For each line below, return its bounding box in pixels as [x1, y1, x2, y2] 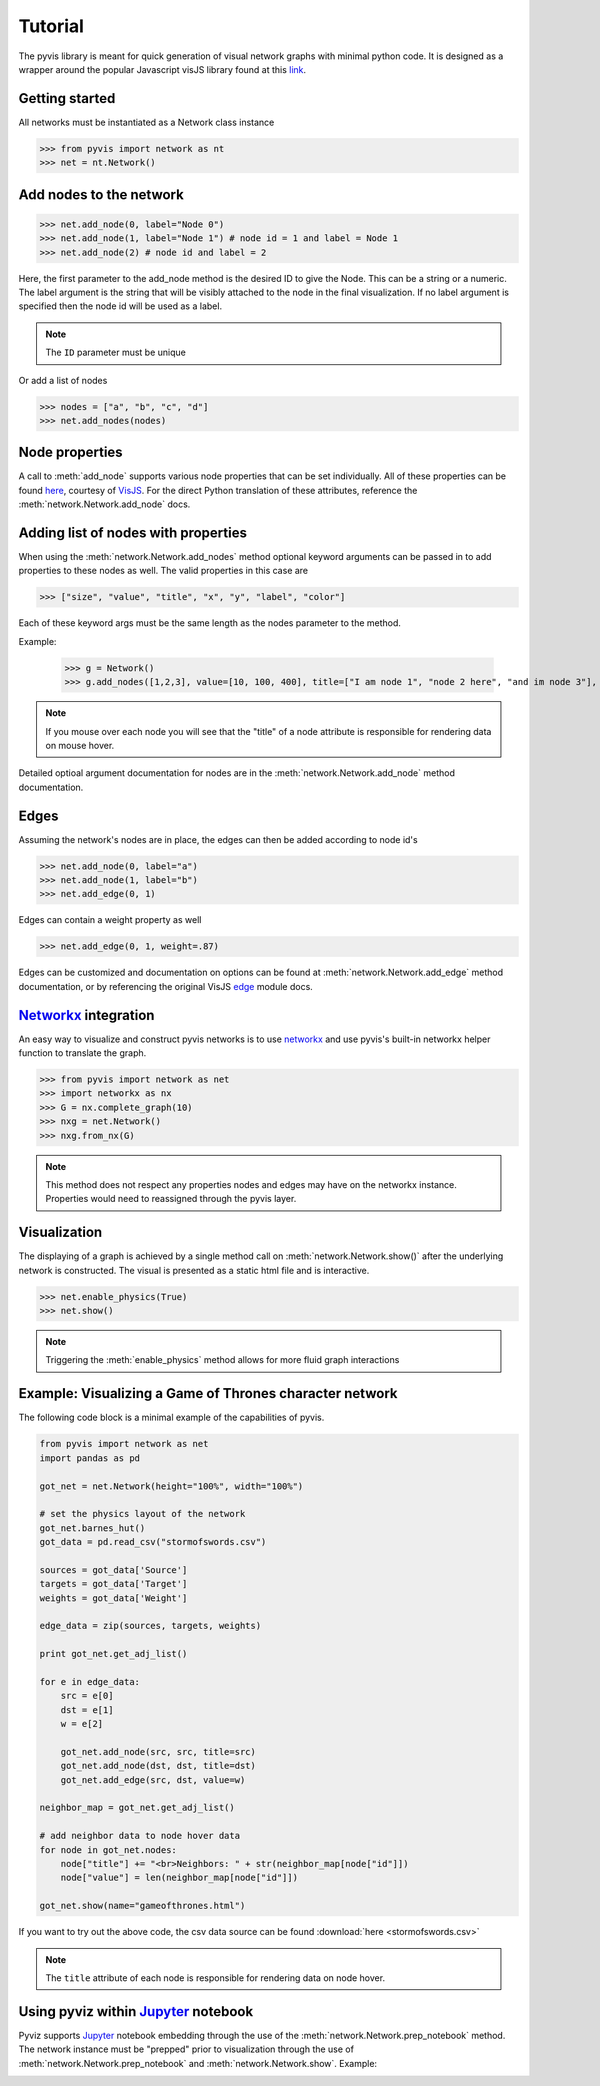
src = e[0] [60, 1690, 114, 1702]
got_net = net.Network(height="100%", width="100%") [39, 1480, 304, 1492]
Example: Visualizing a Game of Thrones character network [18, 1385, 398, 1402]
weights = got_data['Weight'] [39, 1592, 188, 1604]
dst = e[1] [60, 1704, 114, 1715]
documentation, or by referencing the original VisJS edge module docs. [18, 980, 314, 992]
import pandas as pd [39, 1452, 140, 1464]
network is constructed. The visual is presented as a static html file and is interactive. [18, 1264, 370, 1276]
